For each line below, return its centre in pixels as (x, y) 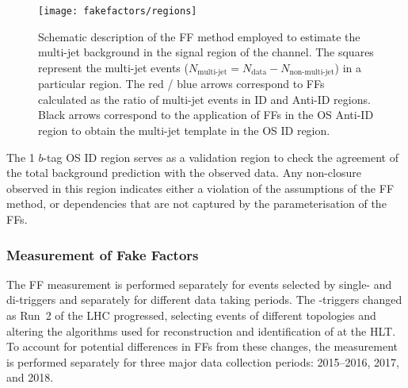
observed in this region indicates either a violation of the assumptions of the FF (200, 188)
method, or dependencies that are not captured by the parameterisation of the (196, 204)
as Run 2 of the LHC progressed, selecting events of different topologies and (191, 315)
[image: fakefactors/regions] (118, 11)
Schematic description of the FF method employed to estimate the (199, 36)
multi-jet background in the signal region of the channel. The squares (206, 52)
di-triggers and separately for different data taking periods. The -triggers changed (204, 300)
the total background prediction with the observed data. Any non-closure (184, 173)
